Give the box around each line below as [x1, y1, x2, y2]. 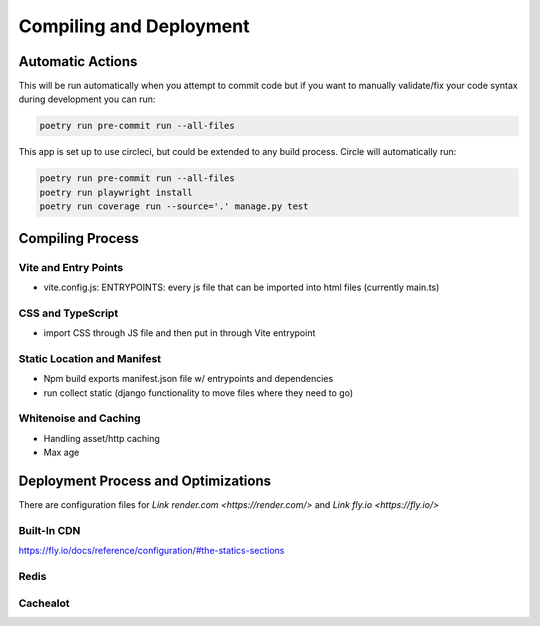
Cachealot [18, 596, 70, 610]
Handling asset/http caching [43, 432, 160, 444]
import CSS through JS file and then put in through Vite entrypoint [43, 327, 316, 339]
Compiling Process [18, 230, 140, 247]
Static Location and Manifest [18, 351, 162, 365]
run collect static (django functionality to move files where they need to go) [43, 386, 354, 399]
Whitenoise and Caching [18, 411, 141, 425]
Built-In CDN [18, 523, 81, 537]
